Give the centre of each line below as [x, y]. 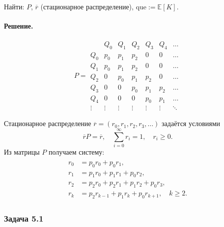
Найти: [14, 6]
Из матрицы [22, 152]
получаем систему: [76, 152]
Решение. [19, 26]
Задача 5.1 [24, 218]
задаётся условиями [191, 123]
